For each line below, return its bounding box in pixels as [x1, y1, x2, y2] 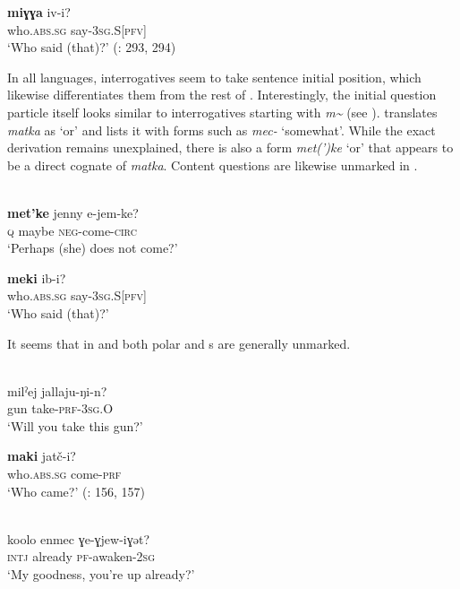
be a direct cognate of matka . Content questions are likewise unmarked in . [7, 155, 418, 174]
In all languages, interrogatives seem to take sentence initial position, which [7, 67, 422, 86]
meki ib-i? [7, 268, 66, 287]
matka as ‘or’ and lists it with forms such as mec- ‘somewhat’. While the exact [7, 120, 436, 139]
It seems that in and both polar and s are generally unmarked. [7, 333, 351, 352]
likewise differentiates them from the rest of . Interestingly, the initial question [7, 85, 437, 104]
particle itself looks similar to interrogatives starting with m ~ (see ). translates [7, 102, 438, 121]
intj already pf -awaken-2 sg [7, 547, 156, 566]
